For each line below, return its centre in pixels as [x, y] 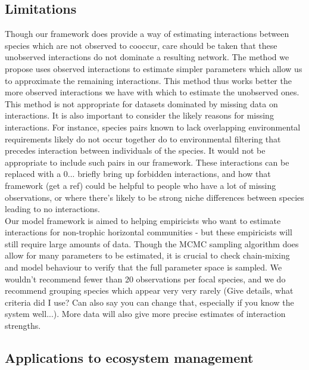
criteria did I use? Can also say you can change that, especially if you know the [149, 302]
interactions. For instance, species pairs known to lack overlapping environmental [153, 127]
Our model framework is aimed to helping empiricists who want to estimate [143, 220]
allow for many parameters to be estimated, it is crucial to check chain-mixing [147, 255]
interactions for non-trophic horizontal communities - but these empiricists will [149, 232]
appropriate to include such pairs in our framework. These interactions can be [147, 162]
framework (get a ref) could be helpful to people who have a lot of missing [141, 185]
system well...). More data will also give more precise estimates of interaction [145, 314]
